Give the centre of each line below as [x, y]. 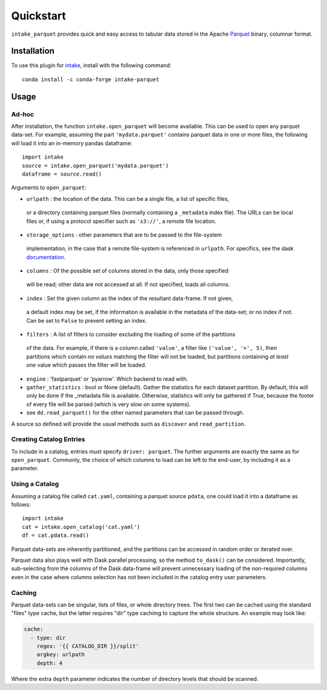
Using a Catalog [35, 484]
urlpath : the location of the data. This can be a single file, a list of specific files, [128, 199]
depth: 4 [50, 663]
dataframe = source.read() [62, 174]
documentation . [46, 257]
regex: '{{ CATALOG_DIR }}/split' [88, 646]
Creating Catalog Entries [48, 439]
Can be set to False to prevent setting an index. [87, 320]
